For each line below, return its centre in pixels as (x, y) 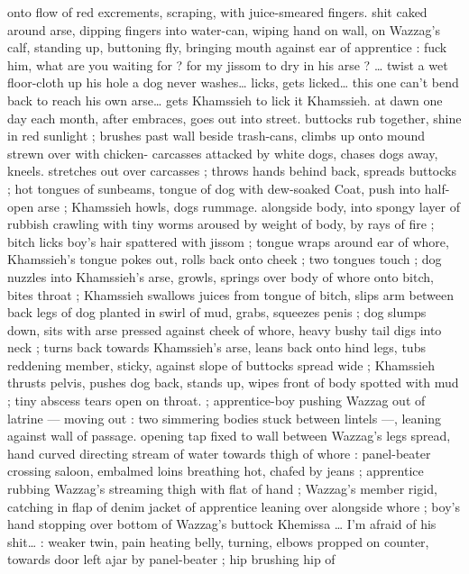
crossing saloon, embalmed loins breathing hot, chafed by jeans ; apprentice (216, 471)
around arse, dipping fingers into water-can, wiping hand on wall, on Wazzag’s (224, 29)
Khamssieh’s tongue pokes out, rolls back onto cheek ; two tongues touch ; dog (225, 259)
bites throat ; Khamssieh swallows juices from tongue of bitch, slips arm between (230, 294)
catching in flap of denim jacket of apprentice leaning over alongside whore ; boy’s (234, 506)
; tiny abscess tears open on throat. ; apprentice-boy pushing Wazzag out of (216, 401)
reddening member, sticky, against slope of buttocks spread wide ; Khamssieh (221, 364)
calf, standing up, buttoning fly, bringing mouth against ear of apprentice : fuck (227, 47)
